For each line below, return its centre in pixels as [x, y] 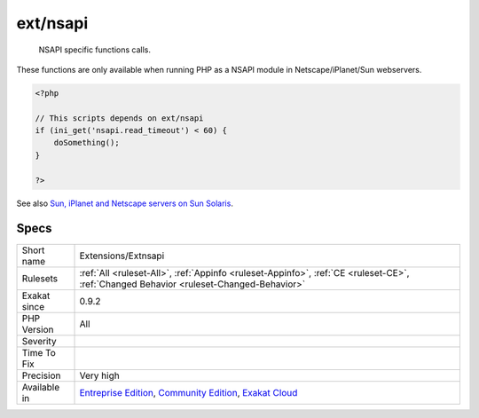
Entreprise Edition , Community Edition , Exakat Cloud [188, 392]
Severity [39, 341]
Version [38, 329]
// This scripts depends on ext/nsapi [119, 118]
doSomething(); [86, 143]
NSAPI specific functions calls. [94, 50]
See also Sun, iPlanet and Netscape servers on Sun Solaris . [125, 203]
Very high [99, 375]
